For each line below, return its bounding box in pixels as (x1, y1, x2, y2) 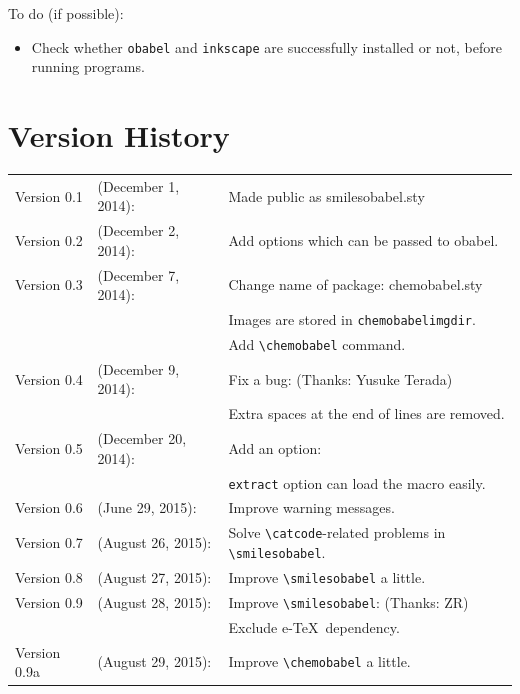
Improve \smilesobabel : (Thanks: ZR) (228, 591, 469, 612)
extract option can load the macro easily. (228, 472, 486, 493)
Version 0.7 (15, 532, 83, 553)
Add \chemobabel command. (228, 333, 406, 354)
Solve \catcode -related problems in (228, 522, 446, 543)
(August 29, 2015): (97, 651, 212, 672)
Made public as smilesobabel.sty (228, 185, 425, 206)
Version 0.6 (15, 497, 83, 518)
